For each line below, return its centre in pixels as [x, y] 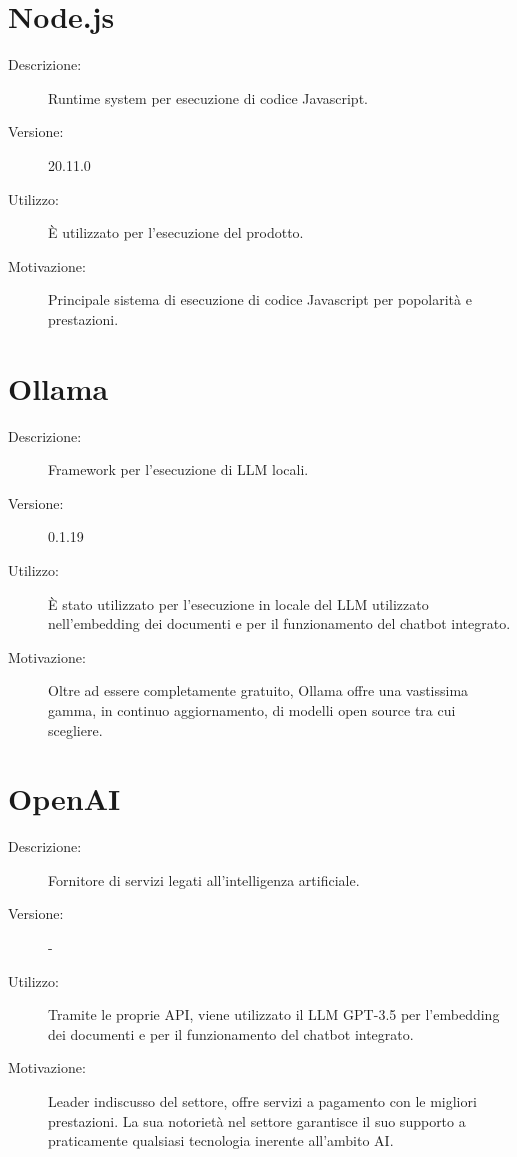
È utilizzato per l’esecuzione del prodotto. [176, 232]
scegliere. [75, 729]
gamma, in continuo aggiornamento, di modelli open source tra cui [252, 709]
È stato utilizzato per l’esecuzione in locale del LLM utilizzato [238, 603]
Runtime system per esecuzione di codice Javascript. [208, 97]
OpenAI [64, 798]
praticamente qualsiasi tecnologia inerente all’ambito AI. [221, 1140]
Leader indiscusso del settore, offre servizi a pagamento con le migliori [262, 1101]
